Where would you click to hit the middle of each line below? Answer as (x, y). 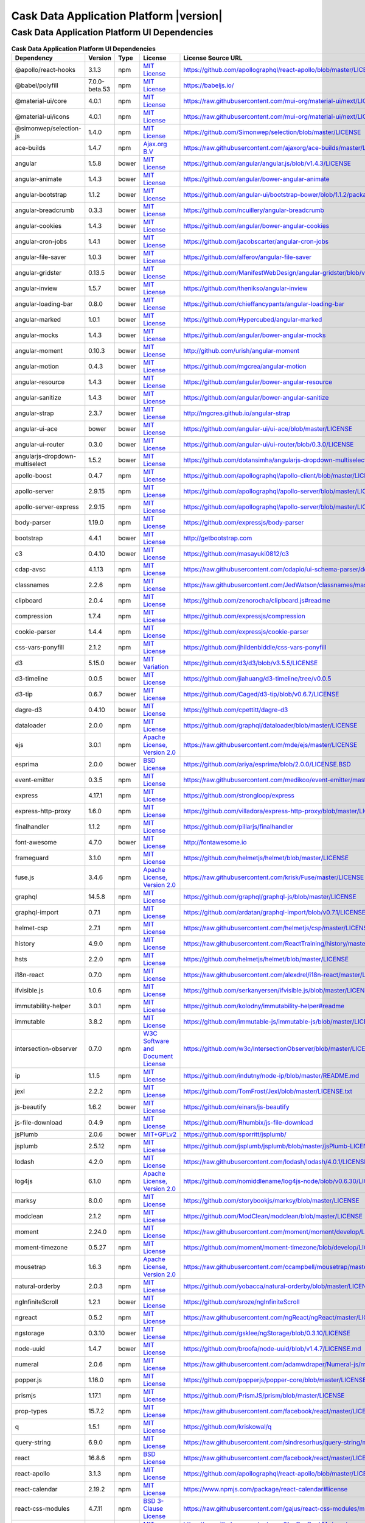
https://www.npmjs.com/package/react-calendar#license (266, 1489)
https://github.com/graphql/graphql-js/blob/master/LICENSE (270, 897)
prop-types (31, 1411)
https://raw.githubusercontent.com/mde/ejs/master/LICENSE (270, 744)
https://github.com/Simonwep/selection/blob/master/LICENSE (272, 132)
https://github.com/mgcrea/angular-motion (245, 366)
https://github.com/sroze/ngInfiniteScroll (242, 1302)
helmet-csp (31, 928)
